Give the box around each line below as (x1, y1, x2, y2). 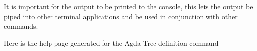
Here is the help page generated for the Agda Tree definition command (4, 37, 219, 48)
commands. (4, 21, 38, 31)
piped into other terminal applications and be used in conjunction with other (4, 11, 238, 21)
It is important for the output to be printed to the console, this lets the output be (4, 1, 253, 11)
